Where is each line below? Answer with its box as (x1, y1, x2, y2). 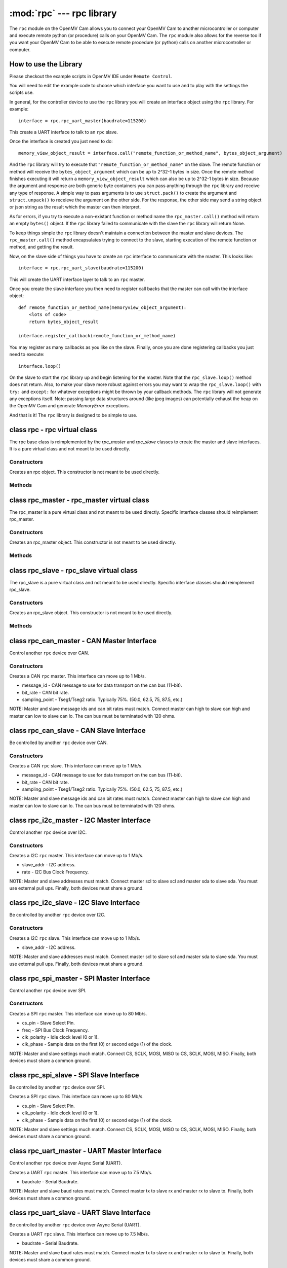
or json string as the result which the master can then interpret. (9, 204, 141, 210)
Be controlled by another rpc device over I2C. (9, 912, 106, 918)
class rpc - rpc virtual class (9, 425, 97, 434)
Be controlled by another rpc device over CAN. (9, 739, 108, 746)
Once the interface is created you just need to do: (9, 138, 113, 145)
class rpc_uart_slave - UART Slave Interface (9, 1208, 151, 1217)
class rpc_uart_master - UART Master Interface (9, 1147, 162, 1155)
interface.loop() (18, 363, 61, 369)
